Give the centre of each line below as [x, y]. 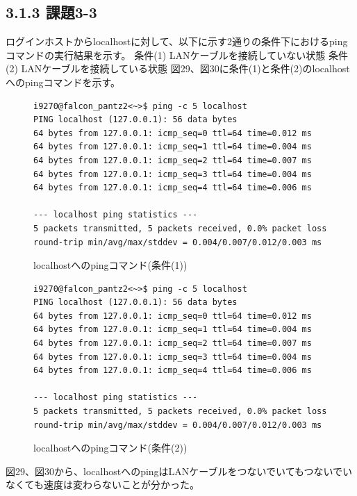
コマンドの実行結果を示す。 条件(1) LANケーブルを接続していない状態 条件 [177, 55]
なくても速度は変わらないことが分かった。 [102, 485]
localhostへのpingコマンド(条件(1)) [110, 265]
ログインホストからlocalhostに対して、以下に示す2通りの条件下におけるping [177, 41]
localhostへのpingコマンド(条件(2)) [110, 448]
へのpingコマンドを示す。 [63, 82]
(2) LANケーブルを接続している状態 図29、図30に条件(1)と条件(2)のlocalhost [178, 68]
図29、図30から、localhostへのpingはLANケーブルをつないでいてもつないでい [179, 471]
